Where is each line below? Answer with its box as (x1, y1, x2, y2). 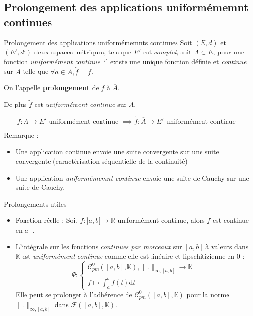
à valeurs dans (205, 241, 249, 251)
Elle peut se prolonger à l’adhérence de (15, 289, 132, 299)
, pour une (213, 47, 245, 57)
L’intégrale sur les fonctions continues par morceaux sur (15, 241, 182, 251)
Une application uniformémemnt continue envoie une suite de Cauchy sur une (15, 172, 249, 183)
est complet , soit (143, 47, 192, 57)
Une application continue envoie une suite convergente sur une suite (15, 146, 219, 157)
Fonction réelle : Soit (15, 215, 78, 225)
